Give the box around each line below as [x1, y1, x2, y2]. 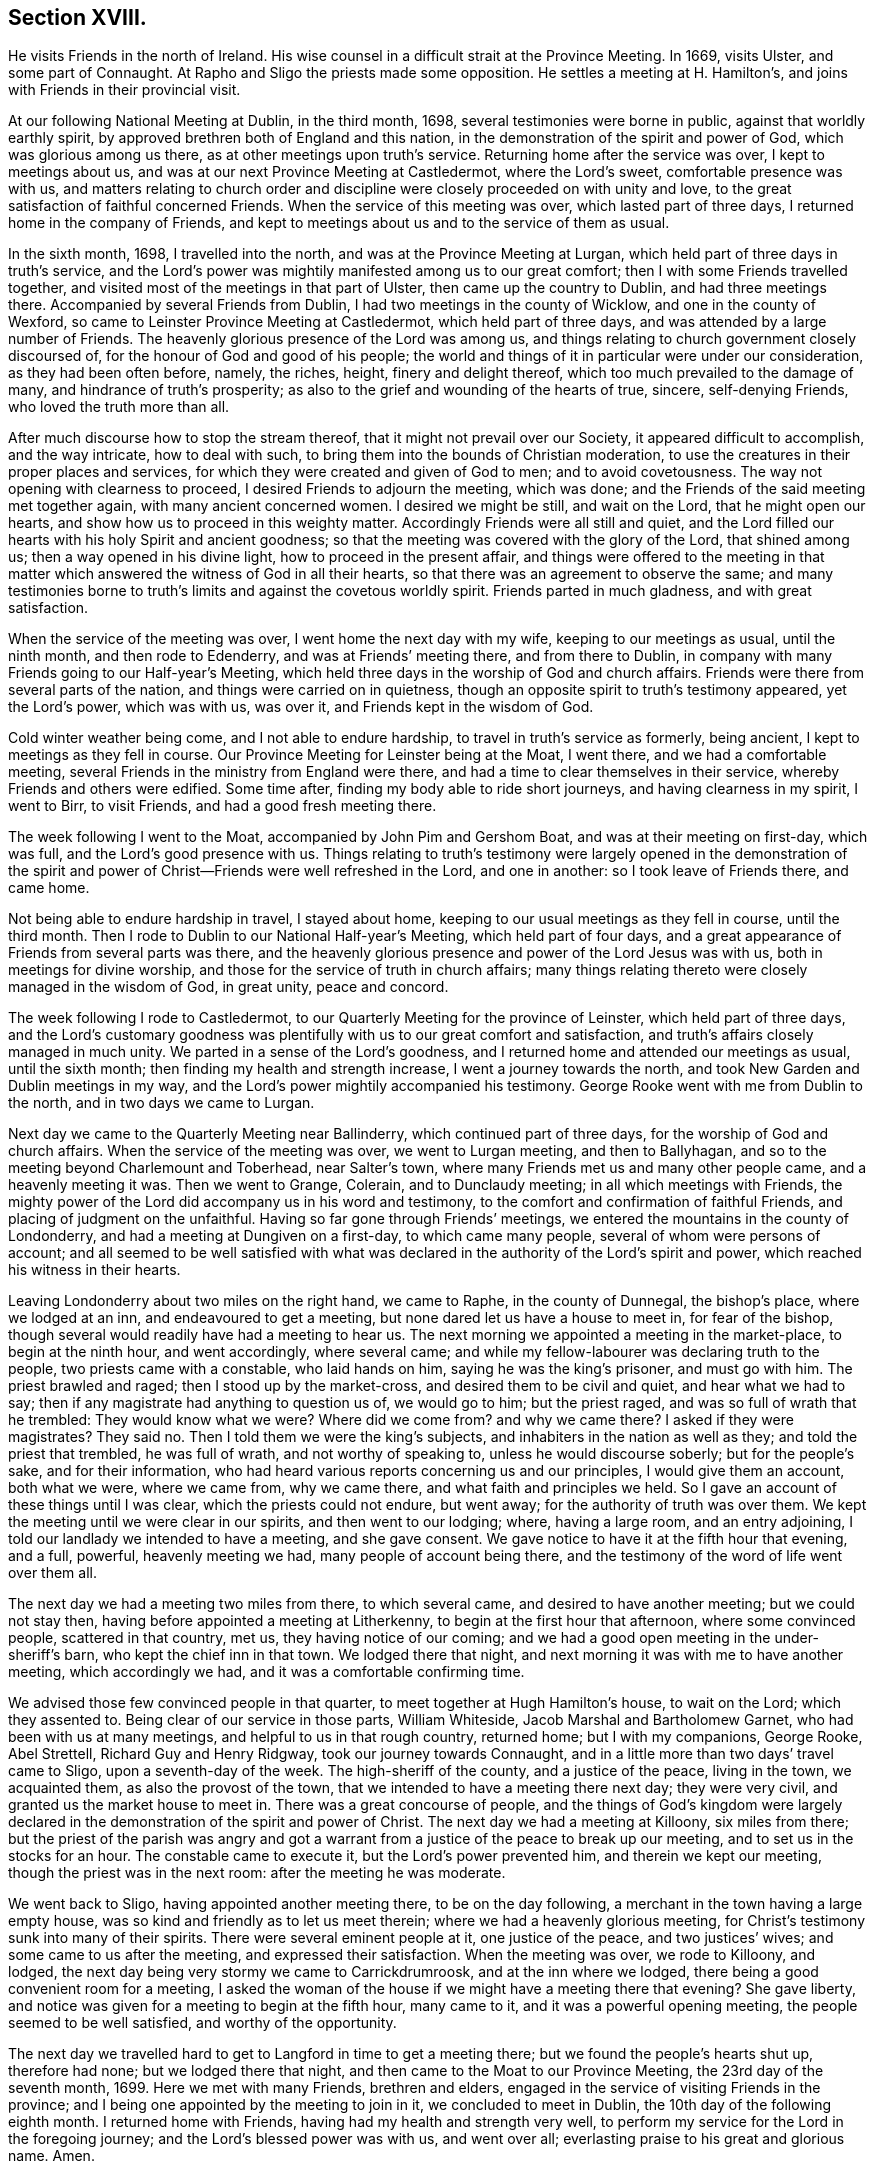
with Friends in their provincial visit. [8, 81, 241, 99]
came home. [8, 879, 90, 897]
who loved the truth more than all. [8, 398, 230, 416]
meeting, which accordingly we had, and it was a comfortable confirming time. [8, 1663, 525, 1681]
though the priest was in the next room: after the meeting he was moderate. [8, 1864, 506, 1882]
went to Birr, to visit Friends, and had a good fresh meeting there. [8, 797, 437, 815]
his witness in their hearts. [8, 1261, 181, 1279]
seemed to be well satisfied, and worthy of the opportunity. [8, 2014, 397, 2032]
